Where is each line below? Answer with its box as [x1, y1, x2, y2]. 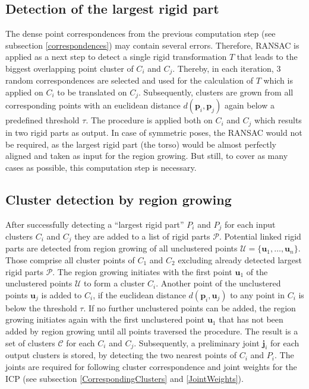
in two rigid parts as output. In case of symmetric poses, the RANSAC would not [5, 126, 302, 138]
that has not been [219, 313, 283, 326]
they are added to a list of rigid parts [74, 229, 210, 242]
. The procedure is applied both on [86, 114, 213, 126]
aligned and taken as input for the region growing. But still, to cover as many [5, 149, 288, 162]
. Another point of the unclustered [156, 277, 281, 289]
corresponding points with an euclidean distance [5, 99, 181, 111]
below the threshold [5, 301, 77, 314]
